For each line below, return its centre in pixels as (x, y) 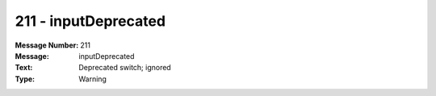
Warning (92, 79)
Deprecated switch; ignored (125, 68)
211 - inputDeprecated (90, 21)
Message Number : (47, 45)
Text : (24, 68)
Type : (25, 79)
